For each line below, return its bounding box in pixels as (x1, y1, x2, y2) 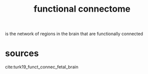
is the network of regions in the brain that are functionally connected (5, 31, 143, 37)
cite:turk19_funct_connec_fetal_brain (5, 64, 79, 70)
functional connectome (33, 3, 131, 15)
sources (5, 48, 39, 59)
